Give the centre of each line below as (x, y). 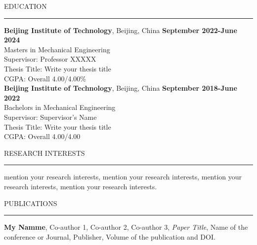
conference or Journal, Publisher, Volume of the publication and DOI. (110, 236)
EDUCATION (25, 6)
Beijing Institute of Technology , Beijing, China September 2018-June (121, 88)
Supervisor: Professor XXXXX (50, 59)
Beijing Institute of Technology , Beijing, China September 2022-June (121, 30)
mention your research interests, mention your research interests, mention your (123, 177)
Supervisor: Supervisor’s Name (50, 117)
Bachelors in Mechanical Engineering (60, 107)
